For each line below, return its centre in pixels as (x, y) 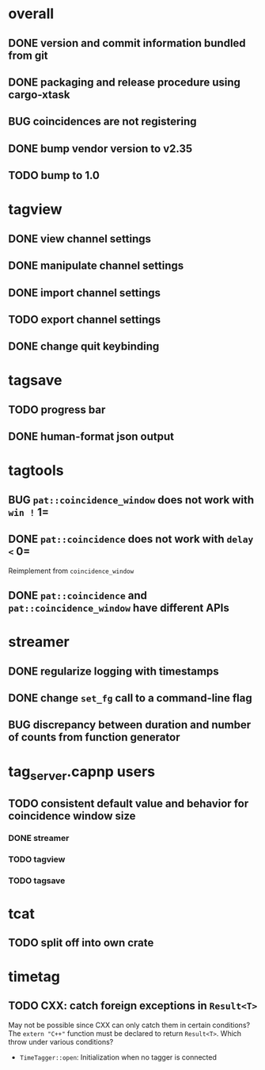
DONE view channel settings (80, 239)
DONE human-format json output (91, 437)
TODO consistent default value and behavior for (129, 803)
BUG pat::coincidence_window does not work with (131, 500)
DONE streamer (39, 839)
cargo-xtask (39, 95)
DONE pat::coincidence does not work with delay (131, 539)
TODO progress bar (57, 409)
